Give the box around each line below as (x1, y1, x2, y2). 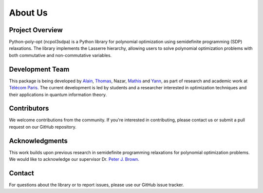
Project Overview (9, 26, 63, 34)
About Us (9, 7, 48, 18)
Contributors (9, 104, 49, 113)
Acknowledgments (9, 136, 68, 145)
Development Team (9, 65, 70, 73)
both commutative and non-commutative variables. (9, 52, 112, 58)
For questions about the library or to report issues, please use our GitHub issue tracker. (9, 182, 184, 188)
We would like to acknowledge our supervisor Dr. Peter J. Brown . (9, 156, 140, 162)
